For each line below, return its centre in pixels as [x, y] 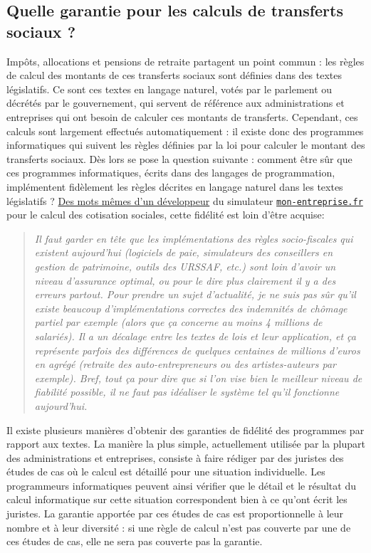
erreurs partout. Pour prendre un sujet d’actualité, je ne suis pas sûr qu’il [195, 294]
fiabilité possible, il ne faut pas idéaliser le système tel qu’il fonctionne [187, 392]
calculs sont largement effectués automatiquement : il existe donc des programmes [185, 131]
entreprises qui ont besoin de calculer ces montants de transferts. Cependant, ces [182, 116]
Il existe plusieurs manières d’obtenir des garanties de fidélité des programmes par [185, 430]
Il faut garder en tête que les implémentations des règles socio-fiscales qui [194, 238]
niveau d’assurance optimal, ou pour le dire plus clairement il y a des [185, 280]
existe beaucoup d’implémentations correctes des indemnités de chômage [191, 308]
